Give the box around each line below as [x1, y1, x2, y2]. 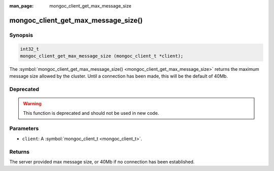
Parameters [9, 125, 39, 132]
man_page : [9, 3, 34, 9]
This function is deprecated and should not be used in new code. [23, 110, 159, 116]
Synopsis [9, 31, 33, 38]
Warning [23, 101, 42, 107]
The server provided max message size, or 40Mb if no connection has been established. [9, 158, 195, 164]
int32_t [20, 46, 39, 52]
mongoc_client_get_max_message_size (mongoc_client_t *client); [20, 53, 184, 59]
